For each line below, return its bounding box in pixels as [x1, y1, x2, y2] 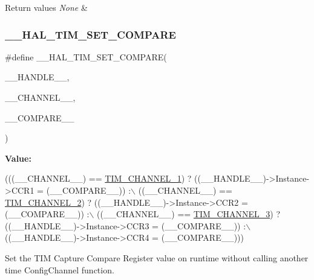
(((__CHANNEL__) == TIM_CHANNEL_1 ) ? [5, 172, 192, 185]
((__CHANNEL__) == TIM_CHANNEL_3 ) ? [97, 208, 281, 220]
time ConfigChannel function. [5, 263, 114, 276]
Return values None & [5, 1, 88, 13]
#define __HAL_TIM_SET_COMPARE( [5, 50, 167, 63]
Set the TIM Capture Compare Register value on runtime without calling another [5, 251, 309, 264]
